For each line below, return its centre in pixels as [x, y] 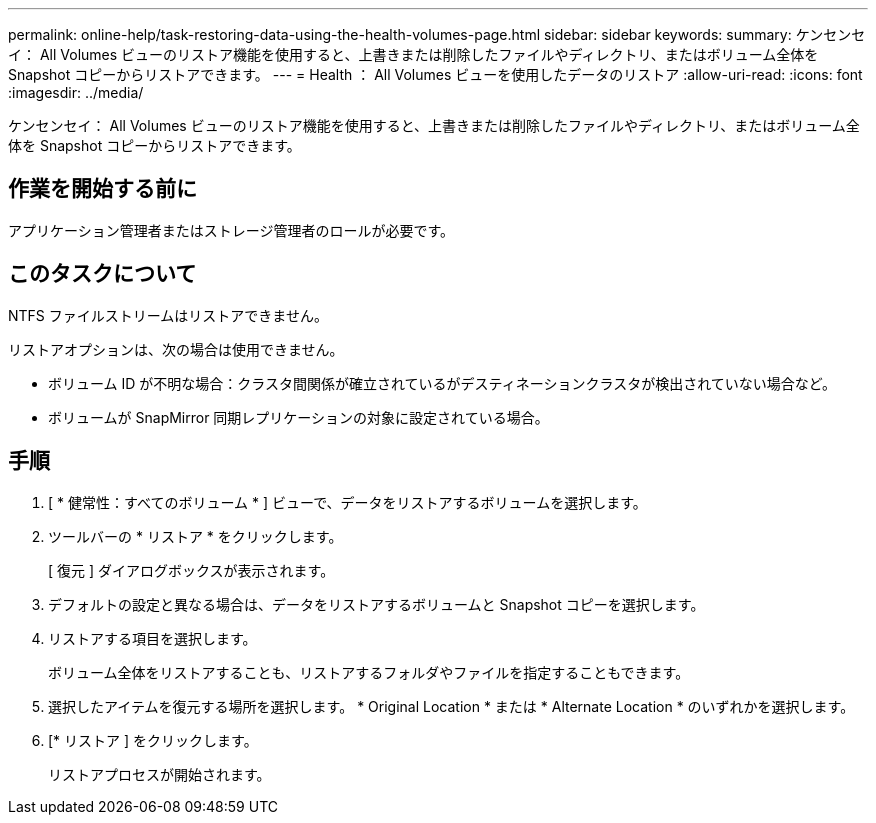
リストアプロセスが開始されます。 [159, 774]
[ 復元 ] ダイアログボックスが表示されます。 [191, 570]
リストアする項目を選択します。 [152, 638]
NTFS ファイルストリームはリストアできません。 [168, 315]
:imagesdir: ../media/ [76, 92]
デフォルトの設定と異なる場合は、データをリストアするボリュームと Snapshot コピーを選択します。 [376, 604]
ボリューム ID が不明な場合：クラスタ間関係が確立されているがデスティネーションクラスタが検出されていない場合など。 [442, 383]
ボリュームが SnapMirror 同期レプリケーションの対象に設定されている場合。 [298, 417]
